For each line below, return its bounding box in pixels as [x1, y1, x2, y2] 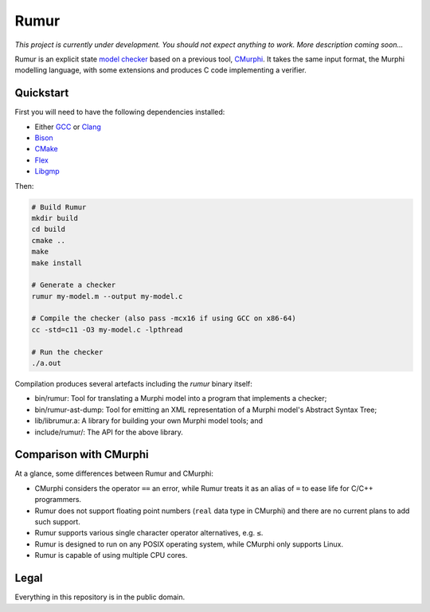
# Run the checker [31, 347, 104, 356]
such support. [34, 517, 81, 527]
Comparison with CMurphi [14, 448, 149, 461]
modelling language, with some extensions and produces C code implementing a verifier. [14, 65, 307, 75]
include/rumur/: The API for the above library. [34, 427, 183, 437]
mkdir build [31, 214, 79, 222]
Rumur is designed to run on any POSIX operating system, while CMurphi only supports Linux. [34, 539, 344, 549]
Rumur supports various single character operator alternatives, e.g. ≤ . [34, 528, 264, 538]
